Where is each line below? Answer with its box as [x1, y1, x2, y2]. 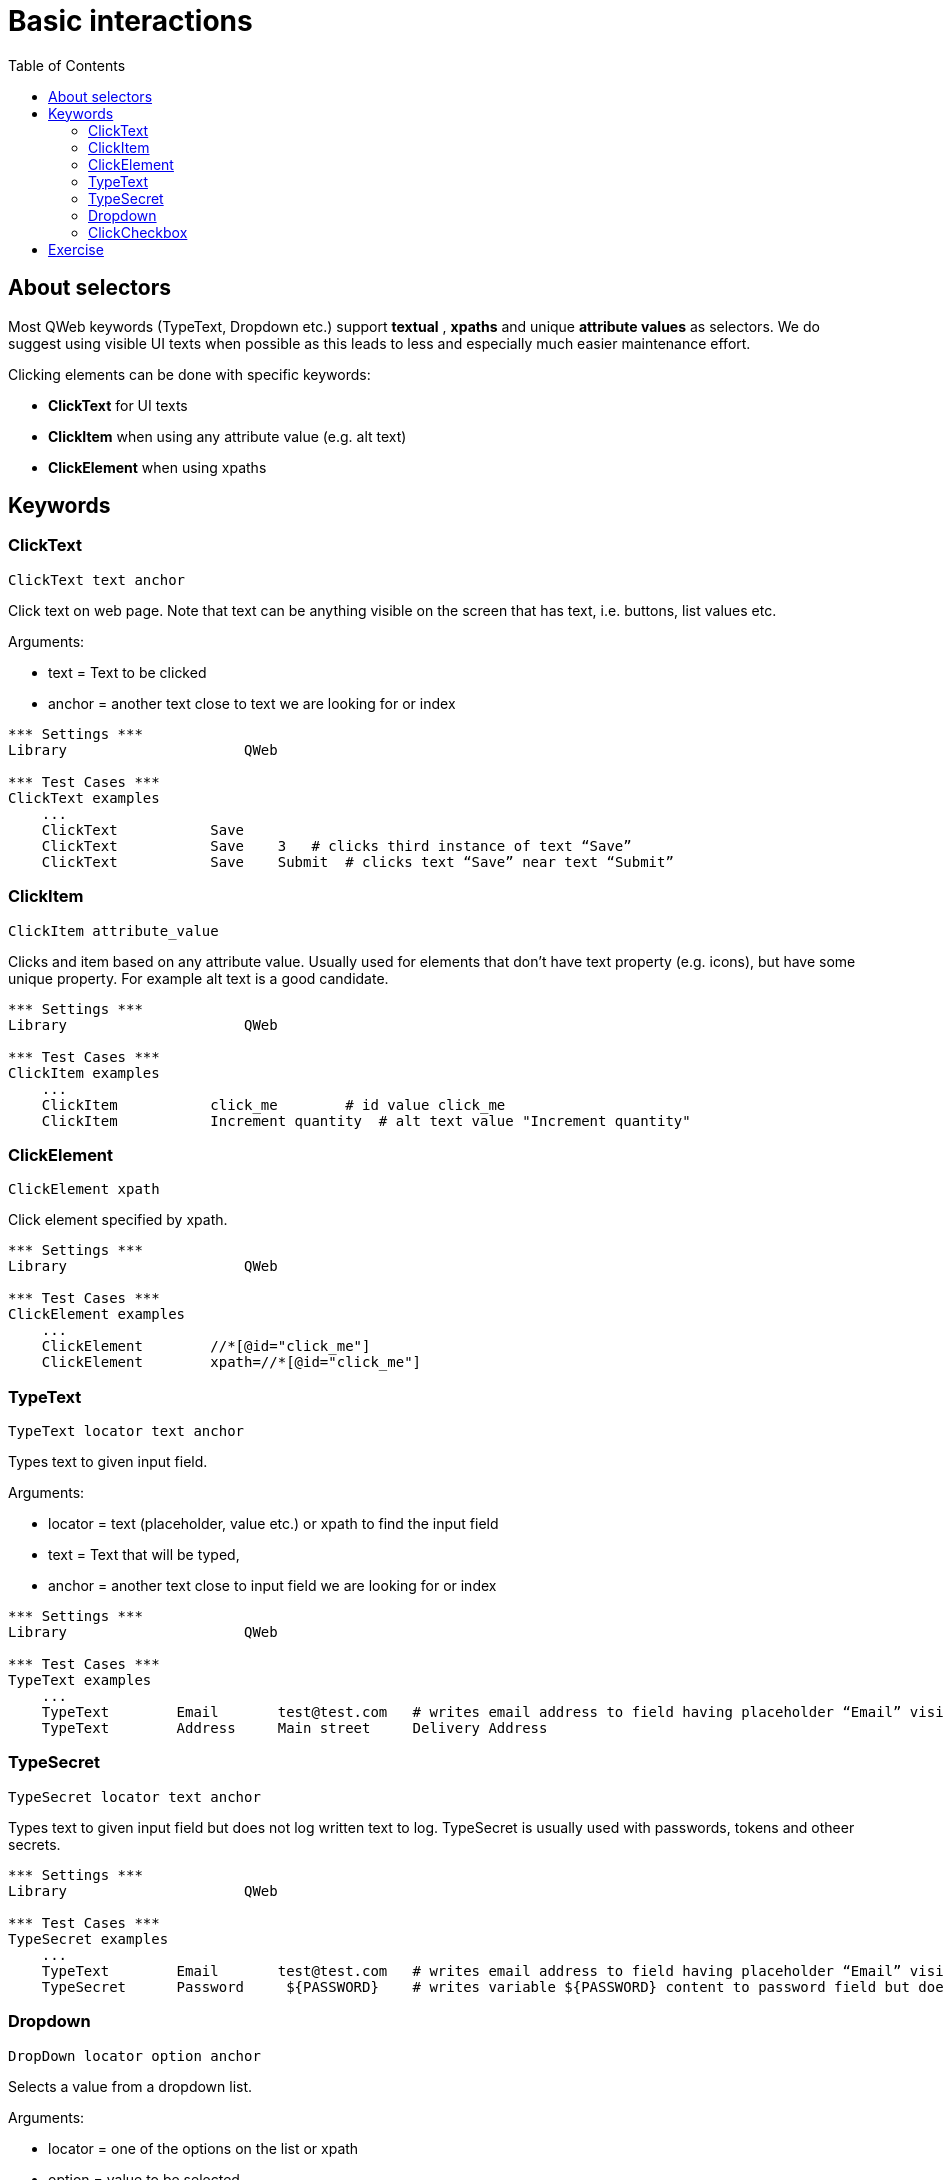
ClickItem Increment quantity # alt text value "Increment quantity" [41, 1112, 691, 1129]
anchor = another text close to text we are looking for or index [48, 694, 456, 712]
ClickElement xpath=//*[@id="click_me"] [41, 1354, 422, 1371]
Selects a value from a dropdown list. [8, 2077, 253, 2095]
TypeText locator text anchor [8, 1423, 245, 1440]
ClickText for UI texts [48, 396, 188, 414]
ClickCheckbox [88, 223, 188, 241]
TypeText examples [8, 1672, 152, 1689]
